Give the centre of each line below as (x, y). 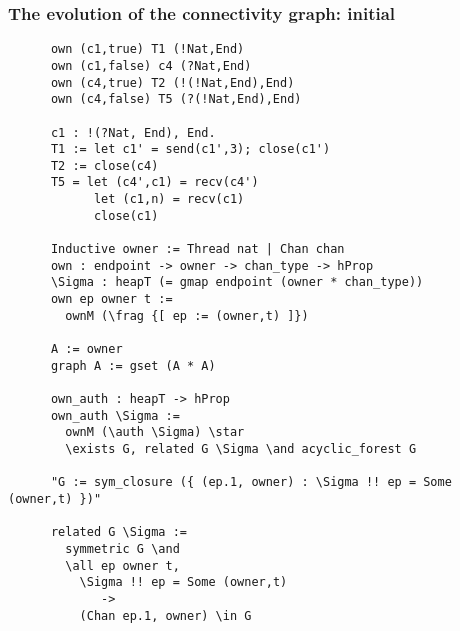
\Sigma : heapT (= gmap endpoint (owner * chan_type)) (237, 282)
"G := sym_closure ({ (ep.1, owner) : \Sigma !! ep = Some (251, 482)
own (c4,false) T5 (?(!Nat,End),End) (176, 99)
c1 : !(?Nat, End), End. (133, 132)
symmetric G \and (122, 548)
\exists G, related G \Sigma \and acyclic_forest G (241, 448)
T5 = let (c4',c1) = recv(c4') (154, 182)
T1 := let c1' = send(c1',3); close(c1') (190, 149)
